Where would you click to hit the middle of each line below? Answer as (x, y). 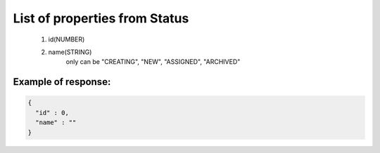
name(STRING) (70, 52)
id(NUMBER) (66, 39)
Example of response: (62, 82)
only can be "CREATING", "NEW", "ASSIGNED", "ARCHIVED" (153, 62)
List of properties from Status (101, 18)
